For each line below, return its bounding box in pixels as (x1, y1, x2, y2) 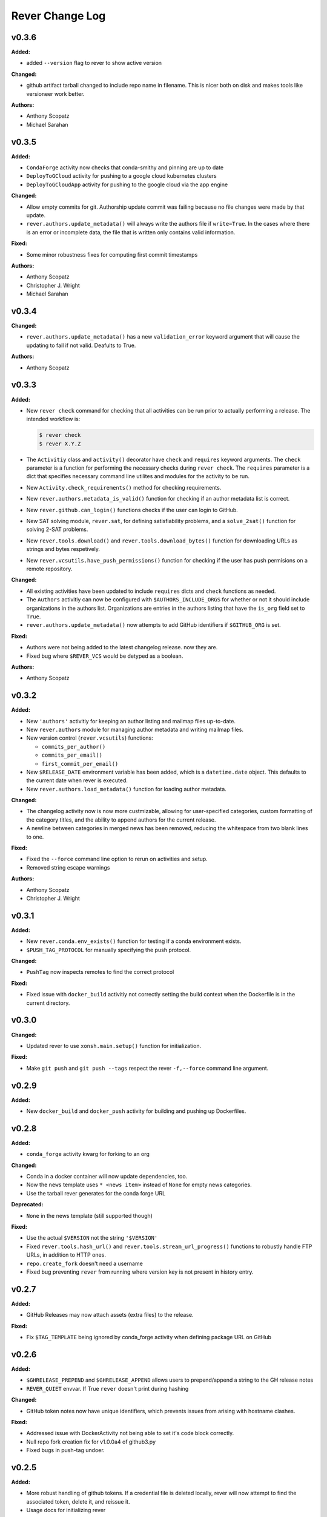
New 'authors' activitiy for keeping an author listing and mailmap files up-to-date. (26, 717, 236, 725)
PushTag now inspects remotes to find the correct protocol (26, 968, 174, 976)
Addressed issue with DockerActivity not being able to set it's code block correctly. (26, 1430, 234, 1437)
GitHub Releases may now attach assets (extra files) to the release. (26, 1311, 194, 1319)
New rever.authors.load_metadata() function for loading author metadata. (26, 785, 226, 792)
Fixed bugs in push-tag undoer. (26, 1447, 105, 1454)
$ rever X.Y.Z (39, 440, 81, 447)
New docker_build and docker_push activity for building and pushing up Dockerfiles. (26, 1107, 246, 1115)
